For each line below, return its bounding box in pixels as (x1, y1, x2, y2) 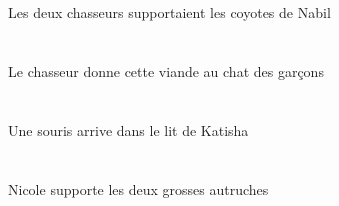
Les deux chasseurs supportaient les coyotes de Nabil (8, 2, 331, 23)
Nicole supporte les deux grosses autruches (8, 178, 269, 199)
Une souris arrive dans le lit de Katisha (8, 119, 249, 140)
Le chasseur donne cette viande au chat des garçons (8, 60, 324, 81)
